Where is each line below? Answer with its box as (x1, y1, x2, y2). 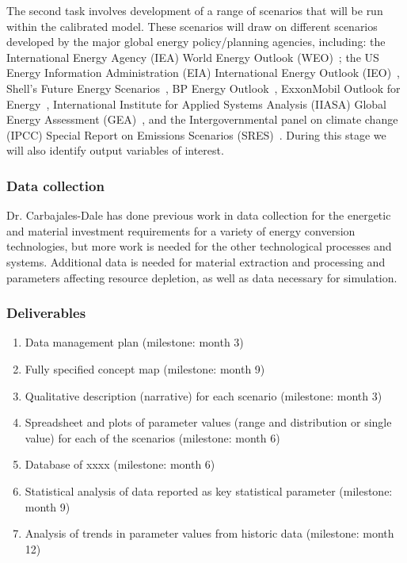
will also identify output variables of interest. (6, 142, 224, 159)
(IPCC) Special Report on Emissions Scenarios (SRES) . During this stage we (6, 126, 386, 143)
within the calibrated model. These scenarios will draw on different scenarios (6, 17, 378, 34)
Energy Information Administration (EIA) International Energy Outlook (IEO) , (6, 64, 400, 81)
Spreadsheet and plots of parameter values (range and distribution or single (25, 414, 392, 431)
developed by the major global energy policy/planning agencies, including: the (6, 33, 386, 50)
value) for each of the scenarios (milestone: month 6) (25, 429, 280, 446)
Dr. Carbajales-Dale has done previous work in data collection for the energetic (6, 207, 391, 224)
